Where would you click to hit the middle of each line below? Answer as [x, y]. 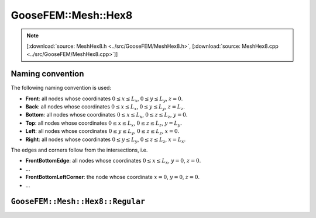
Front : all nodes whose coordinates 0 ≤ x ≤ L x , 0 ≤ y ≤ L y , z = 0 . [104, 99]
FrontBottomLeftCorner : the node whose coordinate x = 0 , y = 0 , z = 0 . [113, 177]
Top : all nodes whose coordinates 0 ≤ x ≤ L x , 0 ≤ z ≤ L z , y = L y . [104, 124]
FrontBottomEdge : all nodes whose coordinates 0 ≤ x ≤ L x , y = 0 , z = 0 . [113, 161]
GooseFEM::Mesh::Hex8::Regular [78, 202]
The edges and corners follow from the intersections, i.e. [79, 150]
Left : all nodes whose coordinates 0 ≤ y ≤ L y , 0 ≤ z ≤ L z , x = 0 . [102, 132]
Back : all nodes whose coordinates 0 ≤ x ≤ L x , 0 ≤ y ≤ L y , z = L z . [105, 107]
